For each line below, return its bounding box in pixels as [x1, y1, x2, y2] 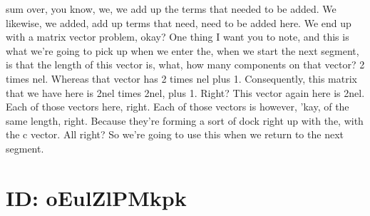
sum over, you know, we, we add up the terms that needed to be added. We [6, 1, 336, 16]
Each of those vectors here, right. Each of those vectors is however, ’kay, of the [6, 99, 349, 114]
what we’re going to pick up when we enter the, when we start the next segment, [6, 43, 359, 58]
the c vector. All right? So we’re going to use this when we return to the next [6, 127, 344, 142]
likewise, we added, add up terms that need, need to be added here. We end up [6, 15, 351, 30]
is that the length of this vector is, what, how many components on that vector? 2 [6, 57, 365, 72]
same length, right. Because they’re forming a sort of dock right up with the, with [6, 113, 364, 128]
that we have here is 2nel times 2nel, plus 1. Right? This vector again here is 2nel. [6, 85, 365, 100]
